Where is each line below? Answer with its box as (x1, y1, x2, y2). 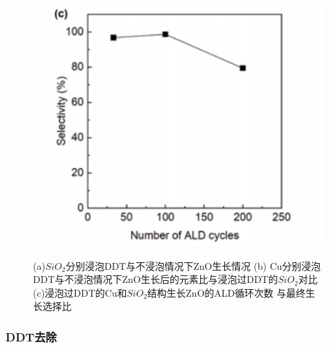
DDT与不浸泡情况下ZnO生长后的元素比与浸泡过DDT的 (33, 272, 278, 286)
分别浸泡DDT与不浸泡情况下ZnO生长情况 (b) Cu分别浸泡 (65, 258, 321, 273)
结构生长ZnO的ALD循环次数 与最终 (147, 285, 306, 299)
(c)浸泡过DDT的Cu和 (33, 285, 127, 299)
